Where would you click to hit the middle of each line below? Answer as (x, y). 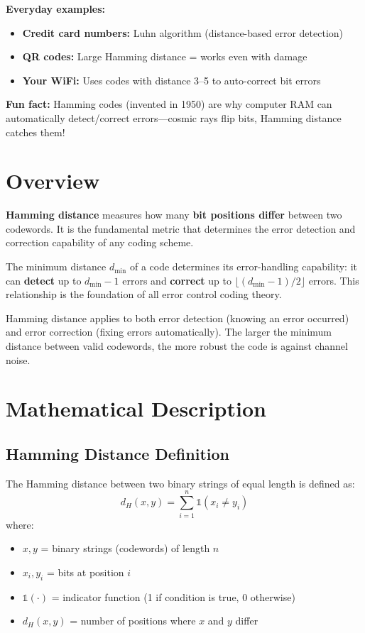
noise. (18, 359)
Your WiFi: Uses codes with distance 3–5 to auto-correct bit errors (171, 80)
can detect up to (44, 280)
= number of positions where (133, 621)
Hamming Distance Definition (118, 453)
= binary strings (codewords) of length (125, 548)
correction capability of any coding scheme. (100, 242)
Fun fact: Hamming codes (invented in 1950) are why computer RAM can (169, 104)
